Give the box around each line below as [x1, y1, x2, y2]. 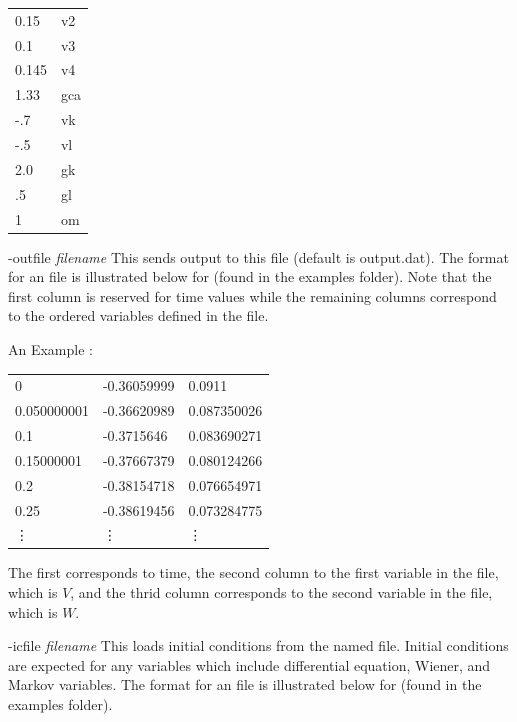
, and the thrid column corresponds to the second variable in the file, [70, 582, 493, 603]
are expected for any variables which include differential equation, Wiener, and [8, 654, 491, 675]
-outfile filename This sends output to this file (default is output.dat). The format [8, 246, 509, 267]
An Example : [8, 338, 93, 359]
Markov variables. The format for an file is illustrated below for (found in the [8, 674, 482, 695]
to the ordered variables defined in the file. [8, 305, 269, 326]
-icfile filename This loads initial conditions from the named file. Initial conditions [8, 635, 509, 656]
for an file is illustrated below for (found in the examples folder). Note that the [8, 266, 492, 287]
